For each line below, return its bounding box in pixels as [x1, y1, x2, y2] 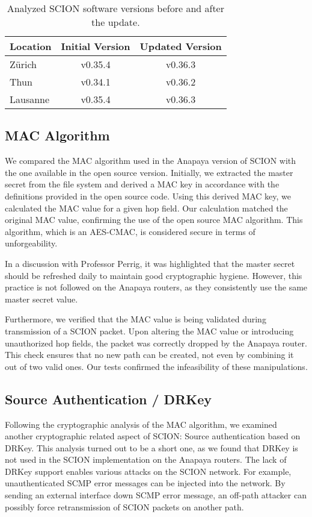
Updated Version [139, 39, 222, 53]
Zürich [10, 57, 37, 71]
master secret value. [5, 292, 78, 305]
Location [10, 39, 52, 53]
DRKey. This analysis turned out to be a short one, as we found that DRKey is [5, 441, 298, 454]
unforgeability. [5, 237, 58, 249]
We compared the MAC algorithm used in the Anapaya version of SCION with [5, 154, 296, 167]
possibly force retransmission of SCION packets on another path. [5, 500, 244, 513]
